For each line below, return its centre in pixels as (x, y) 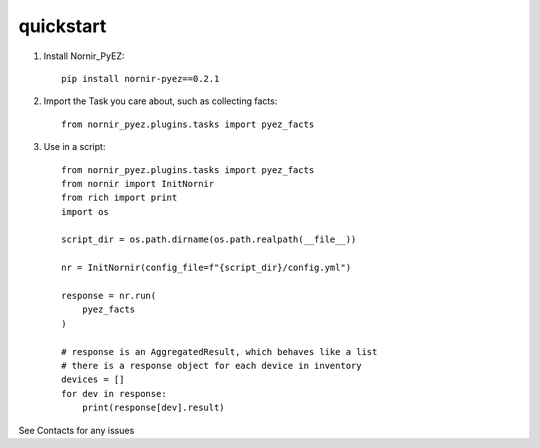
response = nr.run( (109, 296)
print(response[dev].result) (153, 408)
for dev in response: (114, 393)
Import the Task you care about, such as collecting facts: (160, 101)
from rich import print (119, 198)
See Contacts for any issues (76, 430)
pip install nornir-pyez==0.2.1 (140, 78)
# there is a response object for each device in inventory (211, 365)
